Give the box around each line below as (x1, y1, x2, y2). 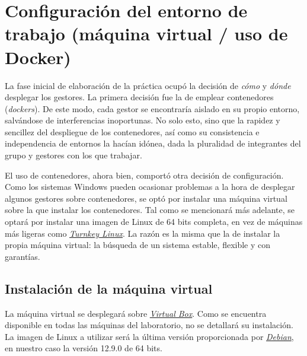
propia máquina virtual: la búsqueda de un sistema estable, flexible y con (5, 239, 271, 251)
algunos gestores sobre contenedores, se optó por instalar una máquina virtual (5, 192, 287, 204)
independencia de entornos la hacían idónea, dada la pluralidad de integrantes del (5, 137, 301, 150)
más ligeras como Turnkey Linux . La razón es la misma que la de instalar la (5, 227, 280, 239)
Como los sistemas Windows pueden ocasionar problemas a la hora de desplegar (5, 180, 295, 193)
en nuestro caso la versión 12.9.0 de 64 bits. (5, 342, 162, 354)
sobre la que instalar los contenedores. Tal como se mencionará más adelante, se (5, 204, 295, 216)
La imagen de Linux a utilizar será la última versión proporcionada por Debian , (5, 330, 294, 342)
